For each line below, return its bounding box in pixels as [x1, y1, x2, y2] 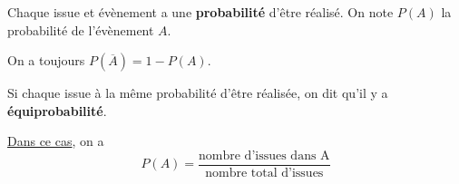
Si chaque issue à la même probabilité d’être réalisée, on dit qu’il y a [7, 83, 388, 102]
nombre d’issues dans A [199, 149, 330, 162]
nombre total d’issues [205, 167, 324, 180]
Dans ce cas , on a [7, 131, 104, 150]
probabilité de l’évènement [7, 20, 154, 39]
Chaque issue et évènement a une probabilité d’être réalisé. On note [7, 3, 394, 21]
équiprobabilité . [7, 101, 107, 120]
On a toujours [7, 51, 85, 70]
